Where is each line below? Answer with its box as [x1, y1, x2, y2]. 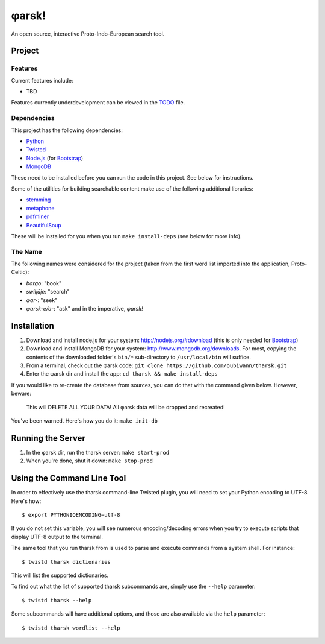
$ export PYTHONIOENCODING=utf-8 [22, 511, 120, 519]
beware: [11, 390, 32, 397]
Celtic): [11, 268, 29, 276]
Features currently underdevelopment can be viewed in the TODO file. [11, 99, 185, 106]
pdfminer [26, 213, 49, 220]
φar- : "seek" [26, 296, 58, 304]
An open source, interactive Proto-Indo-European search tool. [11, 30, 165, 37]
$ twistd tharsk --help [22, 597, 92, 604]
